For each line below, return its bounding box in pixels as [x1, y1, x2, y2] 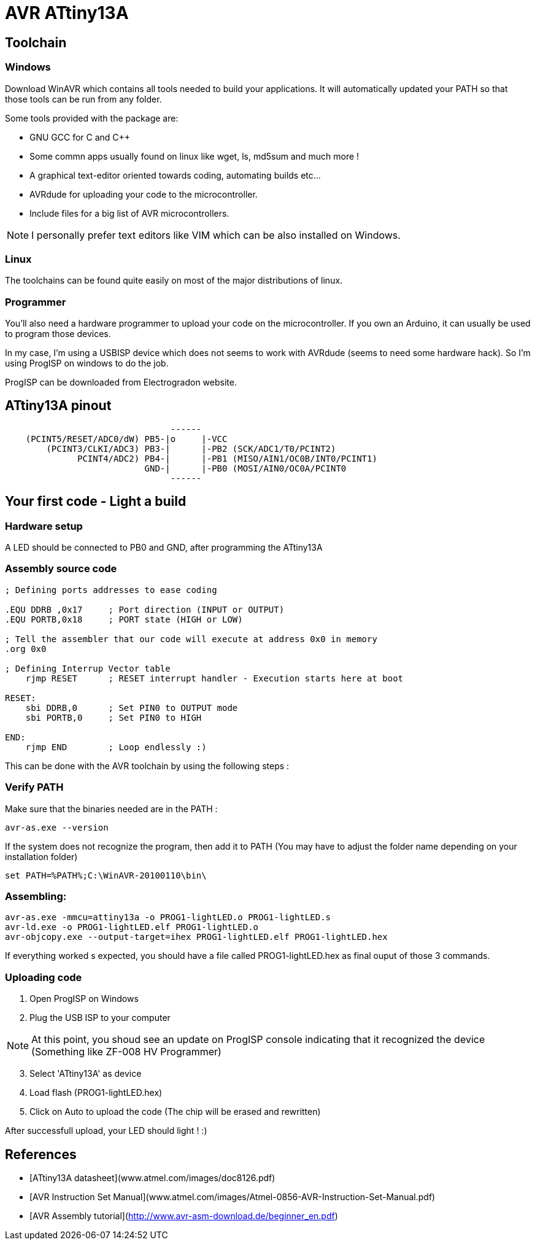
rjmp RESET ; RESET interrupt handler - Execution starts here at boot [25, 673, 404, 683]
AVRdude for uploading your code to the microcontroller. [29, 188, 258, 200]
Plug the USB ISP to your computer [29, 1012, 171, 1023]
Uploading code [5, 971, 82, 983]
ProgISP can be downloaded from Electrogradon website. [5, 377, 237, 388]
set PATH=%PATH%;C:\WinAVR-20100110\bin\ [5, 870, 207, 880]
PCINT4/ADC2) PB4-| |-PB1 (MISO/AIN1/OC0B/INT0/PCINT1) [77, 453, 377, 463]
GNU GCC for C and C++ [29, 131, 131, 142]
